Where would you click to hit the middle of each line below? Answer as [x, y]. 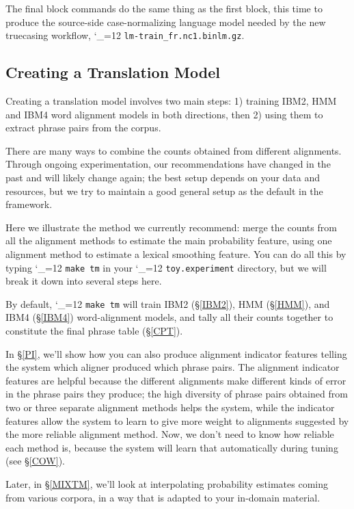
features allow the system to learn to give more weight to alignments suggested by [177, 420]
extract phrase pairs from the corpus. [83, 128]
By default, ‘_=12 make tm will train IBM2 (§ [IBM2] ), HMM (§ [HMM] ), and [168, 303]
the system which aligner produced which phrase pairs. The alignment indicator [173, 367]
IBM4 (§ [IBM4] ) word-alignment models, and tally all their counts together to [169, 317]
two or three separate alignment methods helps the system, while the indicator [170, 407]
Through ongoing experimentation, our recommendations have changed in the [168, 164]
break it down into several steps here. [84, 281]
